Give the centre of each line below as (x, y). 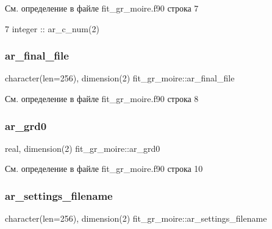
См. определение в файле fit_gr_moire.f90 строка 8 (102, 98)
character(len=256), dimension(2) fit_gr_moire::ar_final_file (120, 78)
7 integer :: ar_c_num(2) (52, 28)
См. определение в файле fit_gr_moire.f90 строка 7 (102, 8)
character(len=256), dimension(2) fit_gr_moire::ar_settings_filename (136, 218)
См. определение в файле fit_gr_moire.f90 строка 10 (104, 169)
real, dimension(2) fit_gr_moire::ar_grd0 (83, 148)
